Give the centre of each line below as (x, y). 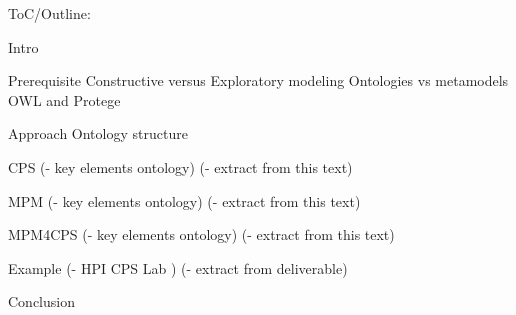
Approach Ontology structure (98, 133)
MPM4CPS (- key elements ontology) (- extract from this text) (201, 234)
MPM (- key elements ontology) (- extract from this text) (184, 200)
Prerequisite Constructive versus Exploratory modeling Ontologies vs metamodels (258, 80)
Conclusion (41, 301)
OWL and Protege (64, 99)
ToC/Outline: (49, 13)
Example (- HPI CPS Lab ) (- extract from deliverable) (178, 267)
